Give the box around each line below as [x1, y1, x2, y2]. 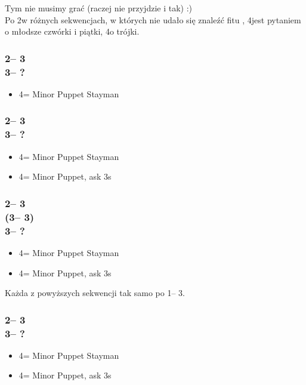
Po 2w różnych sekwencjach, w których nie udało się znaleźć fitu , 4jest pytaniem [5, 13, 301, 26]
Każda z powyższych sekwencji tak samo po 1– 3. [5, 287, 185, 299]
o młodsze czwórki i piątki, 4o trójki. [5, 25, 140, 38]
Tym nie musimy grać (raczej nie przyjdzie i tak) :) [5, 2, 192, 14]
